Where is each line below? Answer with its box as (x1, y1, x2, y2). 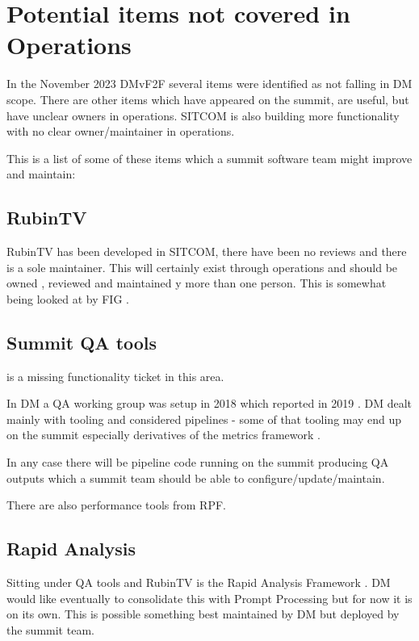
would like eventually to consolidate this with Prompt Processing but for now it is (6, 589, 413, 606)
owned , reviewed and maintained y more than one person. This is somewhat (6, 274, 387, 291)
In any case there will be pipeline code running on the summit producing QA (6, 454, 389, 471)
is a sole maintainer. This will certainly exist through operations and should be (6, 258, 398, 275)
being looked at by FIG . (6, 290, 129, 307)
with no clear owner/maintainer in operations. (6, 123, 235, 140)
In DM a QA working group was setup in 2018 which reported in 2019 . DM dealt (6, 395, 412, 412)
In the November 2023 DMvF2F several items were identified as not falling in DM (6, 75, 413, 92)
